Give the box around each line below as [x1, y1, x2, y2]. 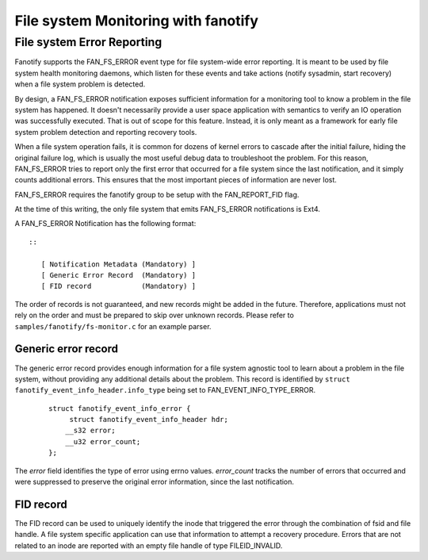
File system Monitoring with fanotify [14, 12, 259, 29]
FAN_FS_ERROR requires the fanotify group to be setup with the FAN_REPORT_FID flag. [14, 190, 300, 199]
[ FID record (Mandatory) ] [40, 282, 197, 291]
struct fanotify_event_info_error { [48, 404, 191, 412]
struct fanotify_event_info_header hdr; [69, 415, 229, 424]
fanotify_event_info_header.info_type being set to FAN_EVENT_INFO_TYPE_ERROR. [14, 385, 316, 395]
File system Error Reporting [14, 35, 162, 49]
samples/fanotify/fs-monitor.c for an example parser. [14, 321, 212, 331]
